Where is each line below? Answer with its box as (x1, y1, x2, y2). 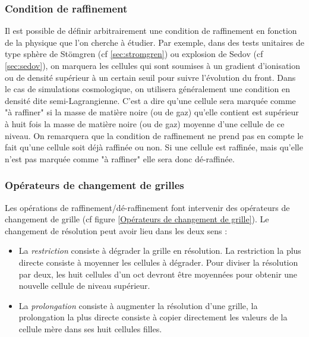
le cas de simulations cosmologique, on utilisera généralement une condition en (5, 83, 290, 95)
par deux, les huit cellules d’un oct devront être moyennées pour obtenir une (18, 267, 298, 280)
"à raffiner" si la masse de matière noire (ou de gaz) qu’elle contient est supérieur (5, 106, 299, 118)
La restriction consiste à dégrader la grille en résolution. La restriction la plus (18, 244, 301, 257)
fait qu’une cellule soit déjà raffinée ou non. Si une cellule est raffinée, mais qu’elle (5, 141, 303, 153)
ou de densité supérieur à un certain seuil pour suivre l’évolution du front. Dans (5, 71, 296, 83)
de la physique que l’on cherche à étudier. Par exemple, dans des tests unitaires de (5, 36, 304, 48)
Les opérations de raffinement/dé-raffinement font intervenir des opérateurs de (5, 201, 290, 213)
